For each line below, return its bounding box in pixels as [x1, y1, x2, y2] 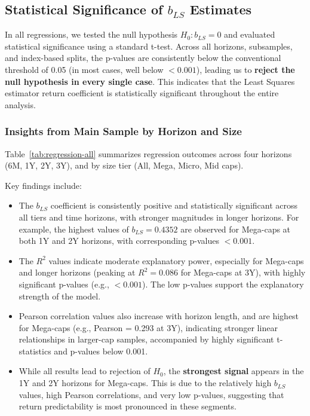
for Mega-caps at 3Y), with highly [180, 266, 306, 279]
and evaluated [224, 28, 275, 41]
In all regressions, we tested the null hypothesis [5, 28, 178, 41]
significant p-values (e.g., [19, 277, 109, 290]
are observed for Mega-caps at [180, 222, 291, 235]
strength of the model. [19, 289, 101, 302]
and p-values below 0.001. [54, 344, 148, 357]
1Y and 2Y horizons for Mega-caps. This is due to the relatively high [19, 377, 272, 389]
